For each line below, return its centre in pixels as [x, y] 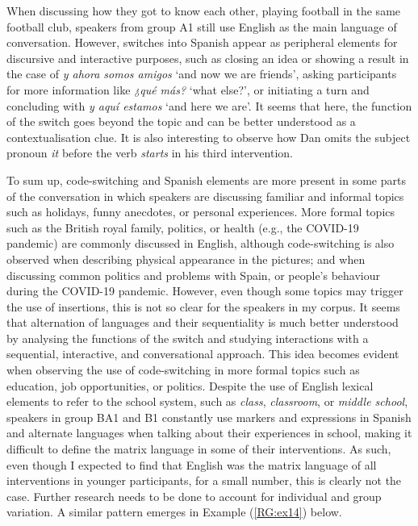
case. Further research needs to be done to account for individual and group [194, 496]
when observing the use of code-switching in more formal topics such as [183, 370]
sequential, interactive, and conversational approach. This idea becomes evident [203, 354]
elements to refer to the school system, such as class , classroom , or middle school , [207, 401]
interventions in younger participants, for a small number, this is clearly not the [204, 480]
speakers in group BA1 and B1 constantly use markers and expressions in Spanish [209, 417]
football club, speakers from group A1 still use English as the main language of [202, 26]
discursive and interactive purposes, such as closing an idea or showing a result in [208, 58]
